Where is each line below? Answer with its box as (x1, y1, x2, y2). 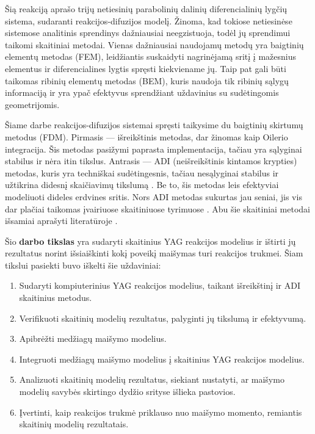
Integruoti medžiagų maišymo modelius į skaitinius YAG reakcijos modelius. (19, 352, 305, 365)
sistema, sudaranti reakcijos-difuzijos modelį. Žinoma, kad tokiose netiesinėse (5, 14, 292, 27)
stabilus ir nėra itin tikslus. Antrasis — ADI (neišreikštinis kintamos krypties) (5, 154, 297, 167)
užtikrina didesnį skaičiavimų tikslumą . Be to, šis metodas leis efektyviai (5, 178, 279, 191)
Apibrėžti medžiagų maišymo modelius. (19, 332, 167, 345)
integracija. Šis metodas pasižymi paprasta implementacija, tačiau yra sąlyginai (5, 142, 302, 155)
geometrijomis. (5, 98, 60, 110)
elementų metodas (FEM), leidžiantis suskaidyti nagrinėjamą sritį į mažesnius (5, 50, 297, 63)
